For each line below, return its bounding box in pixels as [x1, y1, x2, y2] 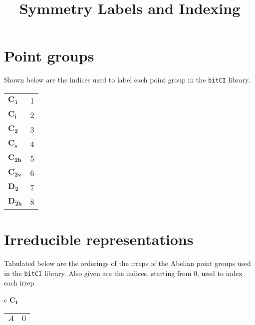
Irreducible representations [4, 229, 194, 249]
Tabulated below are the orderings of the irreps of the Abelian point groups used [4, 258, 251, 268]
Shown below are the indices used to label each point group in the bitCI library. [4, 74, 251, 85]
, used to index [197, 267, 243, 278]
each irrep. [4, 277, 36, 288]
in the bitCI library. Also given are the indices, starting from [4, 267, 192, 278]
